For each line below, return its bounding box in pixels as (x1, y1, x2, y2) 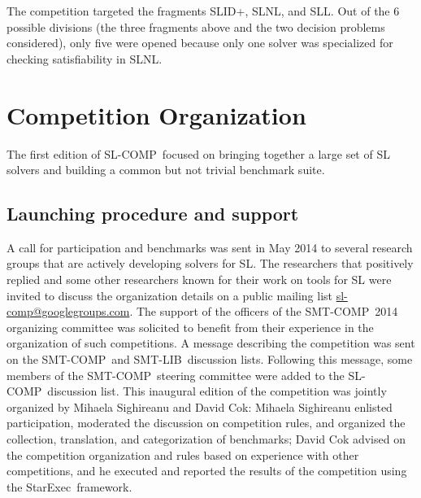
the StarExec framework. (7, 478, 132, 495)
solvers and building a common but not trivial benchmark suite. (7, 161, 325, 178)
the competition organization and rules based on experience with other (7, 446, 359, 463)
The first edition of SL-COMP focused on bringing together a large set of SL (7, 145, 390, 162)
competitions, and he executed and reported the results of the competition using (7, 462, 407, 479)
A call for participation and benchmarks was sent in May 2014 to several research (7, 238, 413, 256)
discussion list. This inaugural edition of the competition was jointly (47, 382, 387, 400)
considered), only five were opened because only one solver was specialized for (7, 34, 393, 51)
